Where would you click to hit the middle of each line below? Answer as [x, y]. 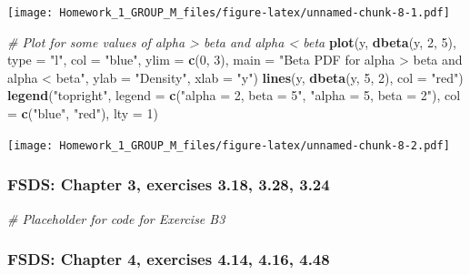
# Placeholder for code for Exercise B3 [116, 218]
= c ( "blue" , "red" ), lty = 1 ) [83, 113]
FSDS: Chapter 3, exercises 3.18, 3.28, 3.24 [169, 184]
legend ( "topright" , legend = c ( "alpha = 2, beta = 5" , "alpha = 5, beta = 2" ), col [234, 95]
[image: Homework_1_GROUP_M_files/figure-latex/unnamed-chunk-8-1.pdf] [229, 13]
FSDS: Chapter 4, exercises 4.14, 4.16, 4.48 [169, 259]
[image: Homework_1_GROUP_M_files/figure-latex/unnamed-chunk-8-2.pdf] [229, 145]
